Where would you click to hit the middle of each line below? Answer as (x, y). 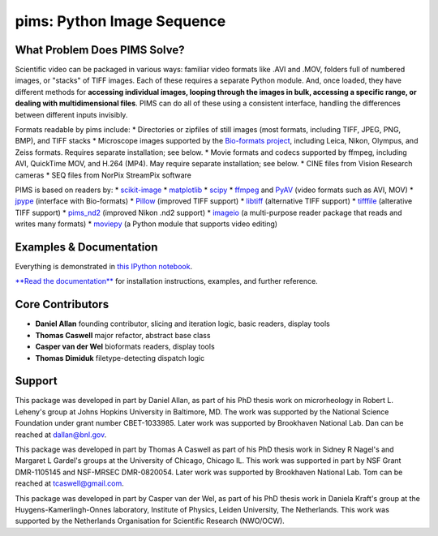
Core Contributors (62, 304)
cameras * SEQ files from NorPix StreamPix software (103, 175)
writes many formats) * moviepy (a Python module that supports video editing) (146, 224)
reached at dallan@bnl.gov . (61, 435)
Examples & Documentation (86, 247)
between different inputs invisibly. (71, 114)
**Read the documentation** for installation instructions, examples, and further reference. (166, 281)
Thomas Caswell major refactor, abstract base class (123, 335)
